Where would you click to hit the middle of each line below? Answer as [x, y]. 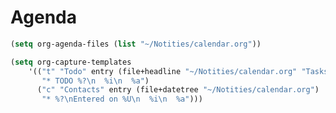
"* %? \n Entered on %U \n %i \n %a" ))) [122, 99]
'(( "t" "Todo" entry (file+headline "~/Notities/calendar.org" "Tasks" [180, 71]
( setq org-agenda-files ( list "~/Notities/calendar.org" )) [136, 44]
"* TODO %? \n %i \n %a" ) [95, 81]
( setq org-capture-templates [71, 62]
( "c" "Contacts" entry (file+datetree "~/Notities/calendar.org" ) [178, 90]
